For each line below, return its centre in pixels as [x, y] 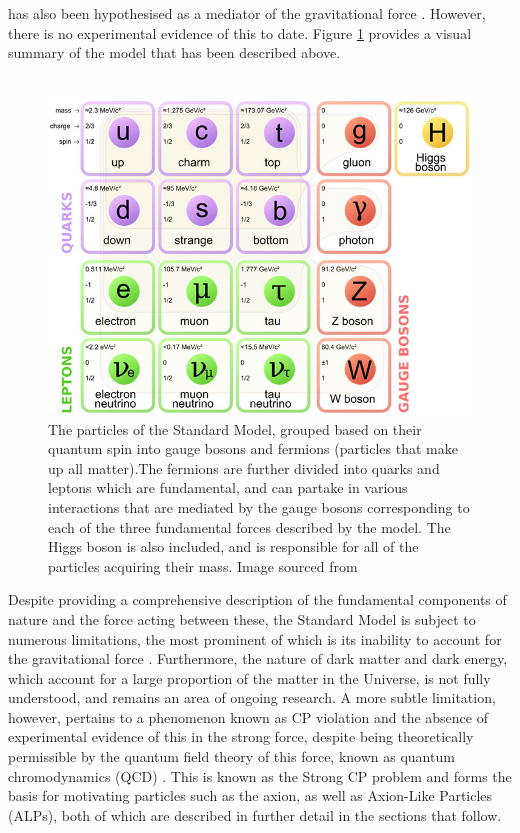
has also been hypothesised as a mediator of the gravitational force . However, [247, 13]
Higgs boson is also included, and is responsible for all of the [233, 546]
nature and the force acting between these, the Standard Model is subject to [242, 618]
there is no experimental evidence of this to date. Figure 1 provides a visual [240, 32]
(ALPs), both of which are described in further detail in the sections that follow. [255, 814]
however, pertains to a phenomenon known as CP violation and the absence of [248, 716]
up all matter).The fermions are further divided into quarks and [244, 467]
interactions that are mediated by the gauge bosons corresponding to [259, 506]
